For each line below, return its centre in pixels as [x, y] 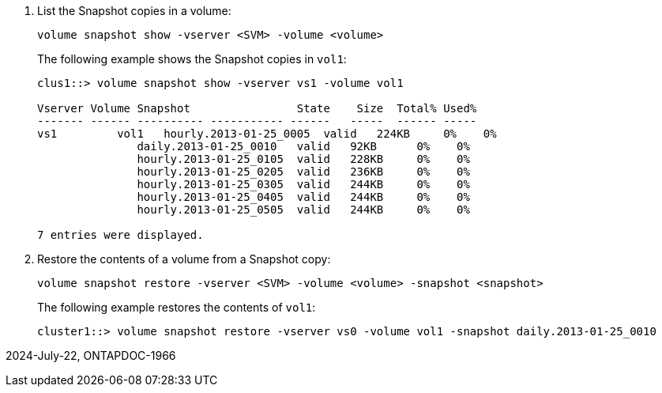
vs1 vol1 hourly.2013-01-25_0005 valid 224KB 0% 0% [267, 134]
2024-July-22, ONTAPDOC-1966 [91, 355]
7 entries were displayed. [120, 235]
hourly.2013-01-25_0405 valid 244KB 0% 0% [303, 197]
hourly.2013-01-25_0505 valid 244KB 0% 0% [303, 210]
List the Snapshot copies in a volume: [134, 11]
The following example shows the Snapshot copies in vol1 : [192, 59]
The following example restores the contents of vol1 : [177, 307]
